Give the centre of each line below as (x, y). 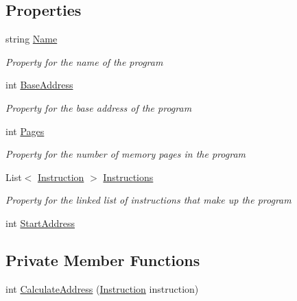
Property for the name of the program (84, 61)
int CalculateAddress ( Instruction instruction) (102, 288)
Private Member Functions (103, 260)
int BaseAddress (39, 85)
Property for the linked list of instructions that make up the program (148, 200)
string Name (32, 39)
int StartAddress (40, 222)
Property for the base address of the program (99, 107)
